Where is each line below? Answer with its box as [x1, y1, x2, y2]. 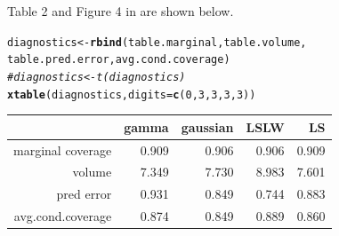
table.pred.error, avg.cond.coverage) [7, 53, 230, 67]
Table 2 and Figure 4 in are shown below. [7, 2, 234, 20]
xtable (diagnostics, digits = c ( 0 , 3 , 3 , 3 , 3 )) [7, 88, 256, 101]
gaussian [181, 117, 234, 136]
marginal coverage [13, 140, 112, 159]
